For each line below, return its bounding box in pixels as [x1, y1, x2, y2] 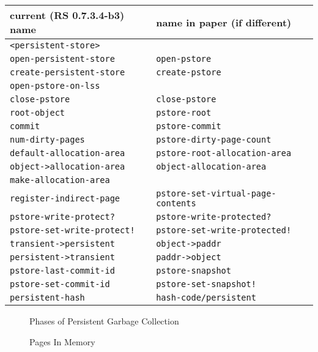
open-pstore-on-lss [10, 81, 100, 91]
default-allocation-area [10, 148, 125, 158]
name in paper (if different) [156, 15, 292, 29]
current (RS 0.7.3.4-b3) [10, 8, 125, 22]
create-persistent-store [10, 67, 125, 77]
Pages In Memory [29, 335, 95, 348]
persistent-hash [10, 293, 85, 302]
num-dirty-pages [10, 135, 85, 144]
